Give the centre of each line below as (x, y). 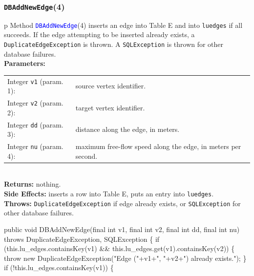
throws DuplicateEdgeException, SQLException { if (82, 239)
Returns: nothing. (32, 184)
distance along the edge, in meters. (127, 129)
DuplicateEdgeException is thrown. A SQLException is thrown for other (114, 44)
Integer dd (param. (35, 124)
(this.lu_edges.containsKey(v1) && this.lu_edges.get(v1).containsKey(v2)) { (119, 248)
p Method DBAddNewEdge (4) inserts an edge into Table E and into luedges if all (123, 25)
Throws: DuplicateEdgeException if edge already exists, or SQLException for (122, 203)
